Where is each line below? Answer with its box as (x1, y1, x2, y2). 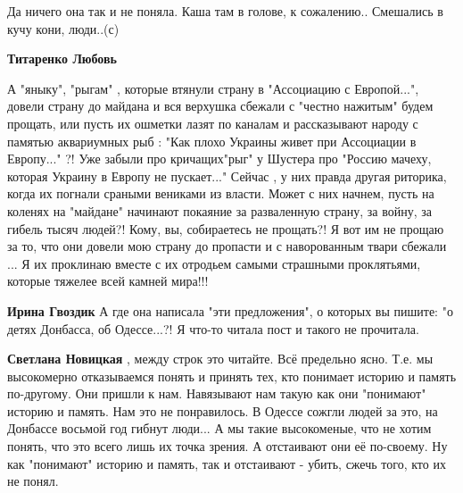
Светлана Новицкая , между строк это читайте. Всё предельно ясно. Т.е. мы (7, 349, 434, 368)
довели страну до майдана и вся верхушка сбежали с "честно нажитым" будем (7, 96, 434, 115)
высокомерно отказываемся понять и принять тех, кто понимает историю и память (7, 366, 457, 385)
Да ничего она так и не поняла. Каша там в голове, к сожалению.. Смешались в (7, 2, 443, 20)
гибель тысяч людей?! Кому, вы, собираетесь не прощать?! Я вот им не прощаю (7, 219, 444, 238)
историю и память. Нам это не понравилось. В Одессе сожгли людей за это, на (7, 401, 438, 420)
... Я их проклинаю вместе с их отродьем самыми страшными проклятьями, (7, 254, 421, 272)
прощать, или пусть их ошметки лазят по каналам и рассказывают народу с (7, 113, 418, 132)
